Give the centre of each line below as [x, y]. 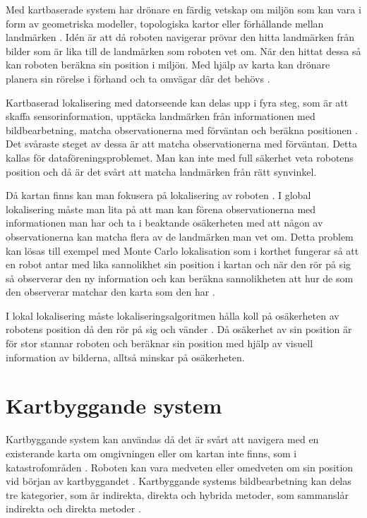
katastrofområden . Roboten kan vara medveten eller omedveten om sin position [180, 467]
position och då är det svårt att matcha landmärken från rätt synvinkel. [161, 171]
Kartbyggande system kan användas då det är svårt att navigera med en [162, 439]
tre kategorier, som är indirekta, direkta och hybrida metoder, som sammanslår [177, 494]
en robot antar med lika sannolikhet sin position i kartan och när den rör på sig [179, 264]
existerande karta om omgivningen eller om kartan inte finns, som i [151, 453]
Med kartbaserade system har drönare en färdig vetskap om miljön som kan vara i [183, 9]
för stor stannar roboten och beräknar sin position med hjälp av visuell [160, 343]
